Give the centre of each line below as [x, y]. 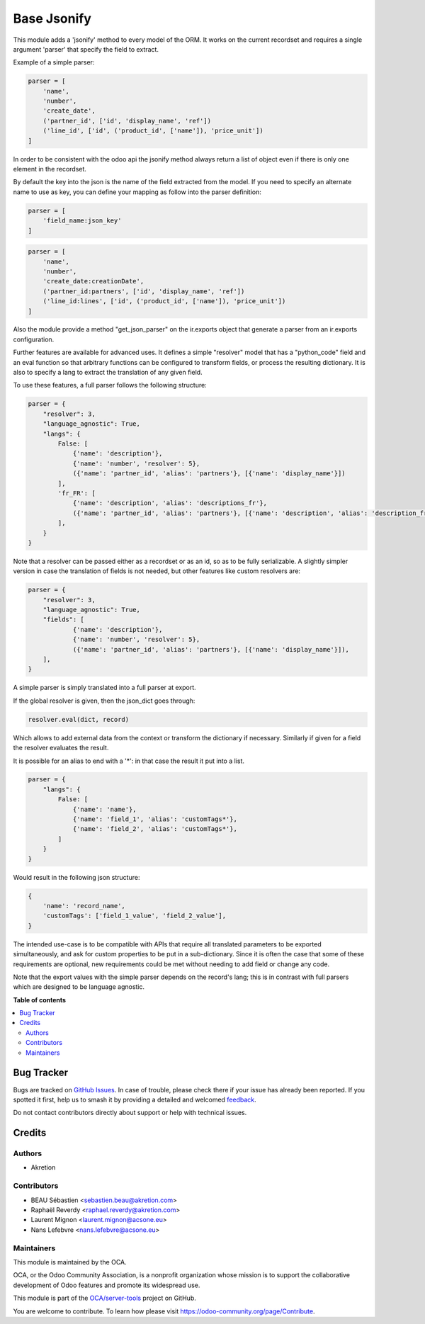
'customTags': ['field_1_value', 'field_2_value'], [135, 916]
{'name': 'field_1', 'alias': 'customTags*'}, [155, 819]
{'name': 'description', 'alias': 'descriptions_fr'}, [170, 503]
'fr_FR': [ [76, 493]
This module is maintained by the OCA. [70, 1262]
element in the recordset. [50, 169]
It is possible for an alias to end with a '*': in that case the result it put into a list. [129, 761]
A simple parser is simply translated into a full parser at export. [104, 688]
